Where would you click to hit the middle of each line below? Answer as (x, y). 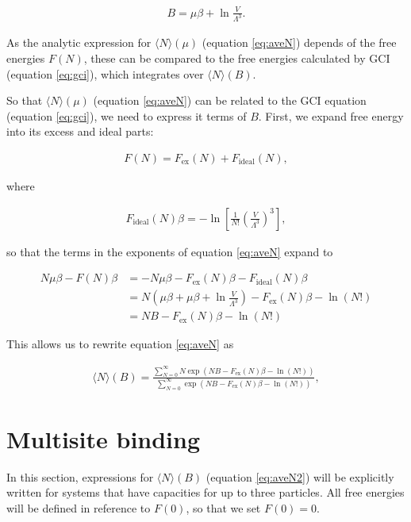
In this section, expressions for (80, 476)
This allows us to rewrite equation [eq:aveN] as (120, 344)
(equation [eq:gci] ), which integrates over (105, 73)
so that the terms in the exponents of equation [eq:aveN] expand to (170, 251)
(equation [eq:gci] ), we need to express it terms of (127, 115)
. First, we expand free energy (331, 115)
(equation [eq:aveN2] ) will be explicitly (300, 476)
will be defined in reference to (79, 507)
